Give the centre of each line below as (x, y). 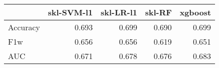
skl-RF (158, 12)
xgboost (195, 12)
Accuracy (24, 27)
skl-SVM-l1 (70, 12)
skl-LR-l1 (119, 12)
